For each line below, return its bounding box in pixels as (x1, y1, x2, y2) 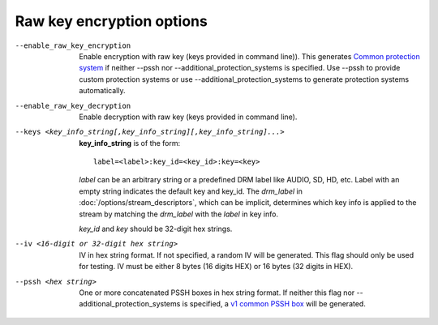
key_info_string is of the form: (79, 138, 181, 148)
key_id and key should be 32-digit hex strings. (79, 224, 233, 234)
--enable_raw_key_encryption (15, 41, 131, 50)
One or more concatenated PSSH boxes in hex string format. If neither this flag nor (79, 288, 355, 297)
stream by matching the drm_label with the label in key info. (79, 209, 279, 219)
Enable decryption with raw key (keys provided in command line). (79, 112, 298, 122)
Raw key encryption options (15, 12, 208, 30)
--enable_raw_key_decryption (15, 101, 131, 110)
